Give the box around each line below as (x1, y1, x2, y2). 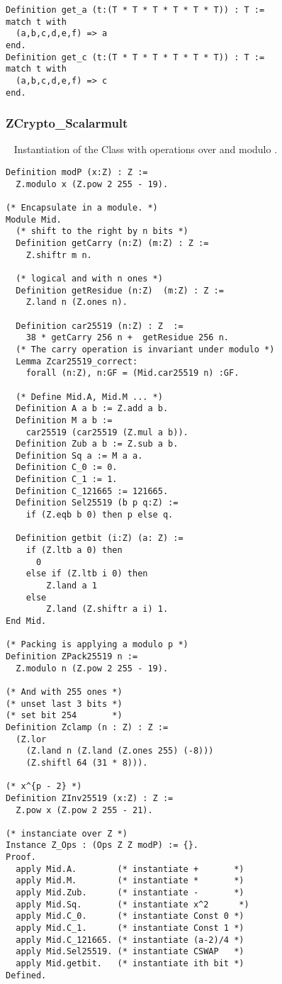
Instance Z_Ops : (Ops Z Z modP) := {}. (6, 840, 199, 851)
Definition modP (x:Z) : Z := (6, 167, 148, 178)
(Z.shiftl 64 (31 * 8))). (26, 757, 148, 768)
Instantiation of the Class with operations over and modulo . (13, 142, 278, 157)
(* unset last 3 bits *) (6, 698, 123, 709)
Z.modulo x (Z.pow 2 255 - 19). (16, 179, 169, 189)
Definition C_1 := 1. (16, 474, 118, 485)
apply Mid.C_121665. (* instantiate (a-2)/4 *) (16, 934, 244, 945)
